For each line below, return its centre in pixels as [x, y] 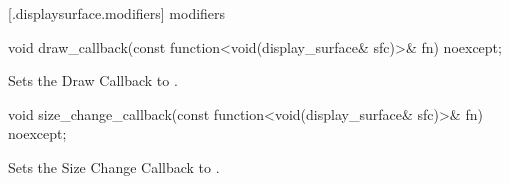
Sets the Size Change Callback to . [114, 166]
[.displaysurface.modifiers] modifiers [117, 13]
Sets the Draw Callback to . [93, 80]
